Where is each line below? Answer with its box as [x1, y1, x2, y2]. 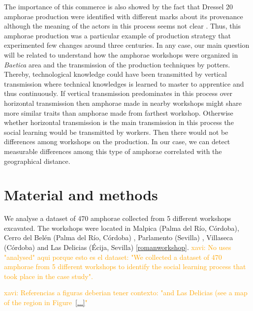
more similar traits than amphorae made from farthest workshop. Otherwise [4, 107, 233, 118]
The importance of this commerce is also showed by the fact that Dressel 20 [4, 1, 233, 11]
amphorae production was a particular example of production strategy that [4, 30, 231, 40]
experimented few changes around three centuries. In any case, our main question [4, 40, 250, 50]
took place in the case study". [4, 271, 93, 281]
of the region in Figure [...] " [4, 297, 88, 307]
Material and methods [4, 185, 158, 205]
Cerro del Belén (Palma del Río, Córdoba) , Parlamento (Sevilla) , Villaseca [4, 232, 233, 243]
